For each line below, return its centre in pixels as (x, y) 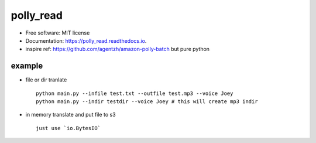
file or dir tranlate (46, 80)
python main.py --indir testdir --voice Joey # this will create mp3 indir (147, 102)
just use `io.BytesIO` (68, 128)
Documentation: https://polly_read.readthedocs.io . (86, 40)
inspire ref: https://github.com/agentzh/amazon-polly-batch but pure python (118, 49)
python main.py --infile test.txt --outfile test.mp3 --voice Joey (135, 93)
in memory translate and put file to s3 (71, 115)
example (27, 66)
